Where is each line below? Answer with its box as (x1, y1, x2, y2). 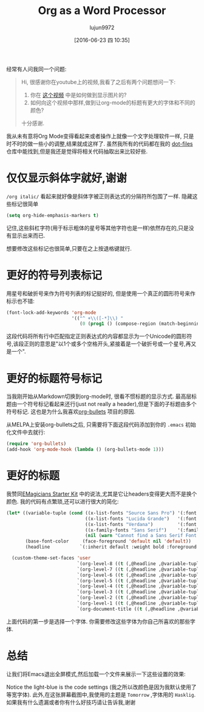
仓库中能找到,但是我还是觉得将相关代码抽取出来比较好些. (6, 148, 148, 155)
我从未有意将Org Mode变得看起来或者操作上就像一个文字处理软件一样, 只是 (6, 132, 194, 140)
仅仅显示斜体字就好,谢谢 (6, 171, 127, 185)
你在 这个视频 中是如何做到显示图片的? (30, 91, 127, 98)
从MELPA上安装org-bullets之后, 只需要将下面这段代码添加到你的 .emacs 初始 (6, 421, 196, 429)
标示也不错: (6, 297, 35, 305)
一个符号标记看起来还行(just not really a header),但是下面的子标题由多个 (16, 400, 197, 408)
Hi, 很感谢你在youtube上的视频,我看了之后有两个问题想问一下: (21, 78, 176, 85)
